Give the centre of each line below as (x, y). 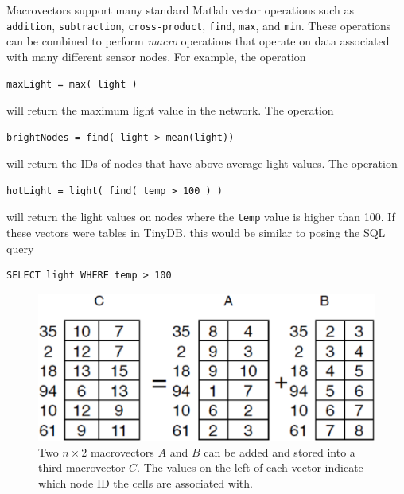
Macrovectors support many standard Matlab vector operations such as (181, 10)
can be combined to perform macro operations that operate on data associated (198, 41)
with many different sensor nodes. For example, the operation (156, 56)
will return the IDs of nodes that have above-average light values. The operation (202, 163)
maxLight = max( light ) (72, 84)
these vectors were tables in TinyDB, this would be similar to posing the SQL (196, 233)
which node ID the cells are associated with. (146, 482)
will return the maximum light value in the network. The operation (170, 110)
